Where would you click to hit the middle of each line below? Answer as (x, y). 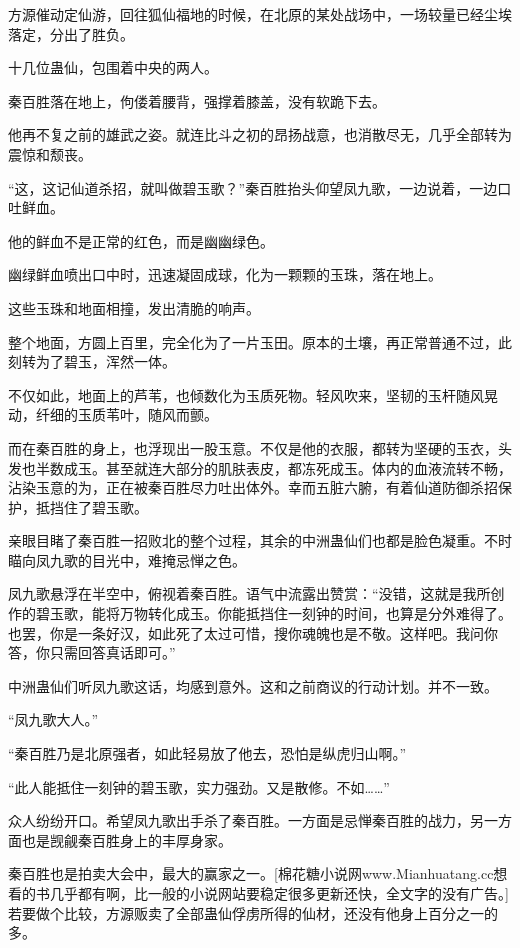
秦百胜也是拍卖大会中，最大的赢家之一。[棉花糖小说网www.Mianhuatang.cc (251, 873)
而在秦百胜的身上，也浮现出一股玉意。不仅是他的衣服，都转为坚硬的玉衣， (253, 447)
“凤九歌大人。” (53, 719)
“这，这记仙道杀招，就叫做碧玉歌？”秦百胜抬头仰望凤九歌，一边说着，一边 (253, 187)
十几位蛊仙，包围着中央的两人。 (113, 67)
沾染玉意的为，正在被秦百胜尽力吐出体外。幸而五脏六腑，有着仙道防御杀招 (253, 487)
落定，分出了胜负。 (71, 33)
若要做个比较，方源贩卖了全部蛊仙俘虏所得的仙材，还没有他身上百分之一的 (253, 912)
